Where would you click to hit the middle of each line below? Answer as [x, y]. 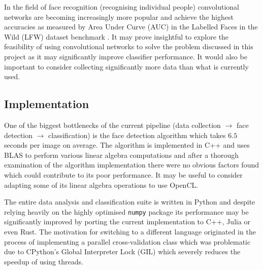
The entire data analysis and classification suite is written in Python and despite [130, 202]
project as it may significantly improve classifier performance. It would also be [126, 56]
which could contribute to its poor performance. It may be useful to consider [123, 174]
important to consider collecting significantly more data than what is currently [126, 66]
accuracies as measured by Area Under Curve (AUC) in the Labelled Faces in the [131, 27]
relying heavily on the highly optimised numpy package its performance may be [126, 211]
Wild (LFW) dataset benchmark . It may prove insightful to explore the [117, 36]
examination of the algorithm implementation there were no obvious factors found [131, 165]
